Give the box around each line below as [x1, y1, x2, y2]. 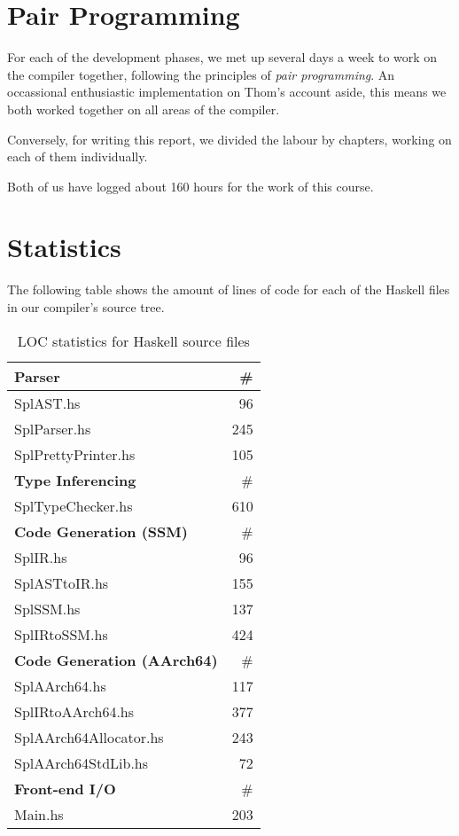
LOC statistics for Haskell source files [17, 330, 250, 351]
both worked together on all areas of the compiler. [7, 99, 280, 118]
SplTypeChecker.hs [14, 495, 133, 516]
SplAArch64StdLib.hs [14, 752, 149, 773]
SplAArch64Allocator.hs [14, 726, 164, 747]
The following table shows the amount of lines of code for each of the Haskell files [7, 280, 450, 299]
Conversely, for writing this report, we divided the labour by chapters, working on [7, 129, 452, 148]
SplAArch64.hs [14, 675, 106, 696]
